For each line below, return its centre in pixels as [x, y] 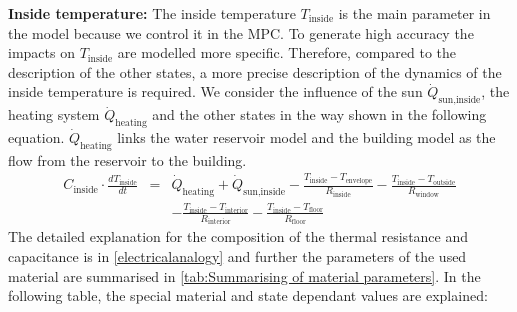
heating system [54, 114]
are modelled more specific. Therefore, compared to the [287, 52]
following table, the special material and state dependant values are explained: [248, 295]
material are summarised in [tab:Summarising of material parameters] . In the [244, 275]
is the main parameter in [414, 13]
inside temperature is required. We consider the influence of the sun [215, 91]
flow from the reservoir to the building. [127, 159]
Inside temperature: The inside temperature [152, 13]
